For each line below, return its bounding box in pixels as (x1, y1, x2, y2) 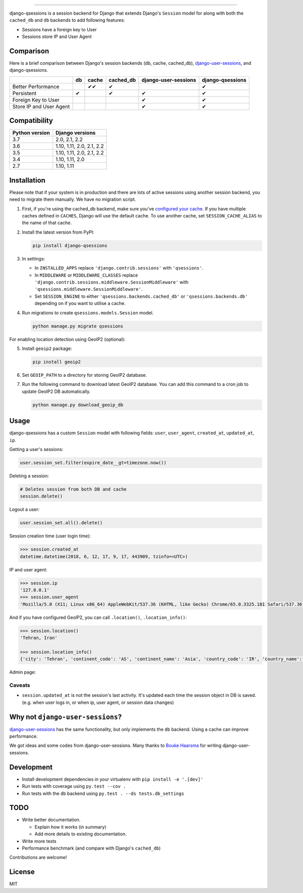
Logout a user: (9, 506, 40, 513)
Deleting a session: (9, 473, 49, 479)
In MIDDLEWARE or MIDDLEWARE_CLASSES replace (34, 272, 138, 278)
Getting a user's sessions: (9, 446, 64, 452)
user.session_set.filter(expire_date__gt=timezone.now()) (20, 460, 167, 465)
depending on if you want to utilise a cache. (34, 300, 126, 306)
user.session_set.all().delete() (20, 520, 103, 526)
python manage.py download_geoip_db (32, 402, 124, 408)
